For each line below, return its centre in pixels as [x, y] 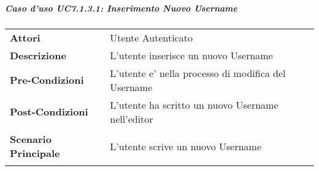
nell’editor [132, 118]
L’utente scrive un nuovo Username [186, 146]
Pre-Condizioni [47, 80]
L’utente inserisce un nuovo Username [191, 55]
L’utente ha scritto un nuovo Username [194, 104]
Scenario [31, 139]
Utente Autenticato [151, 37]
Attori [25, 37]
